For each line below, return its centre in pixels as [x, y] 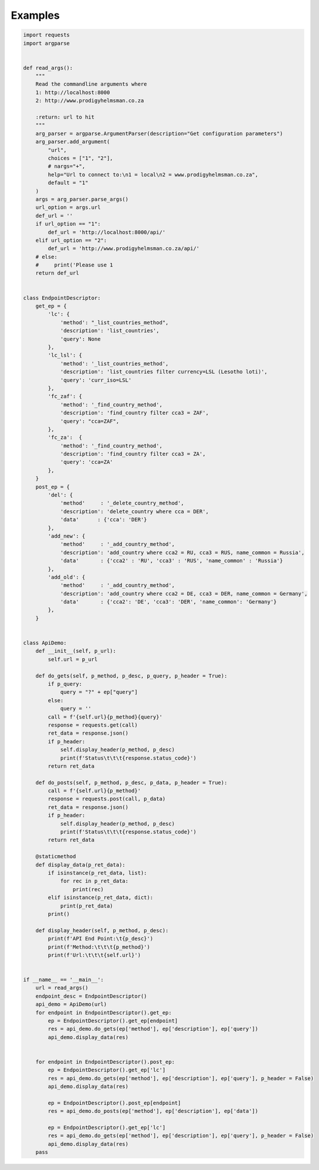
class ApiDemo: [45, 643]
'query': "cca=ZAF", [90, 421]
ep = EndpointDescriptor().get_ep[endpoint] [113, 1021]
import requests [47, 35]
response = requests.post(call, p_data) [107, 799]
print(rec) [88, 889]
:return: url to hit [65, 117]
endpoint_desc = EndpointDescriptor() [91, 996]
